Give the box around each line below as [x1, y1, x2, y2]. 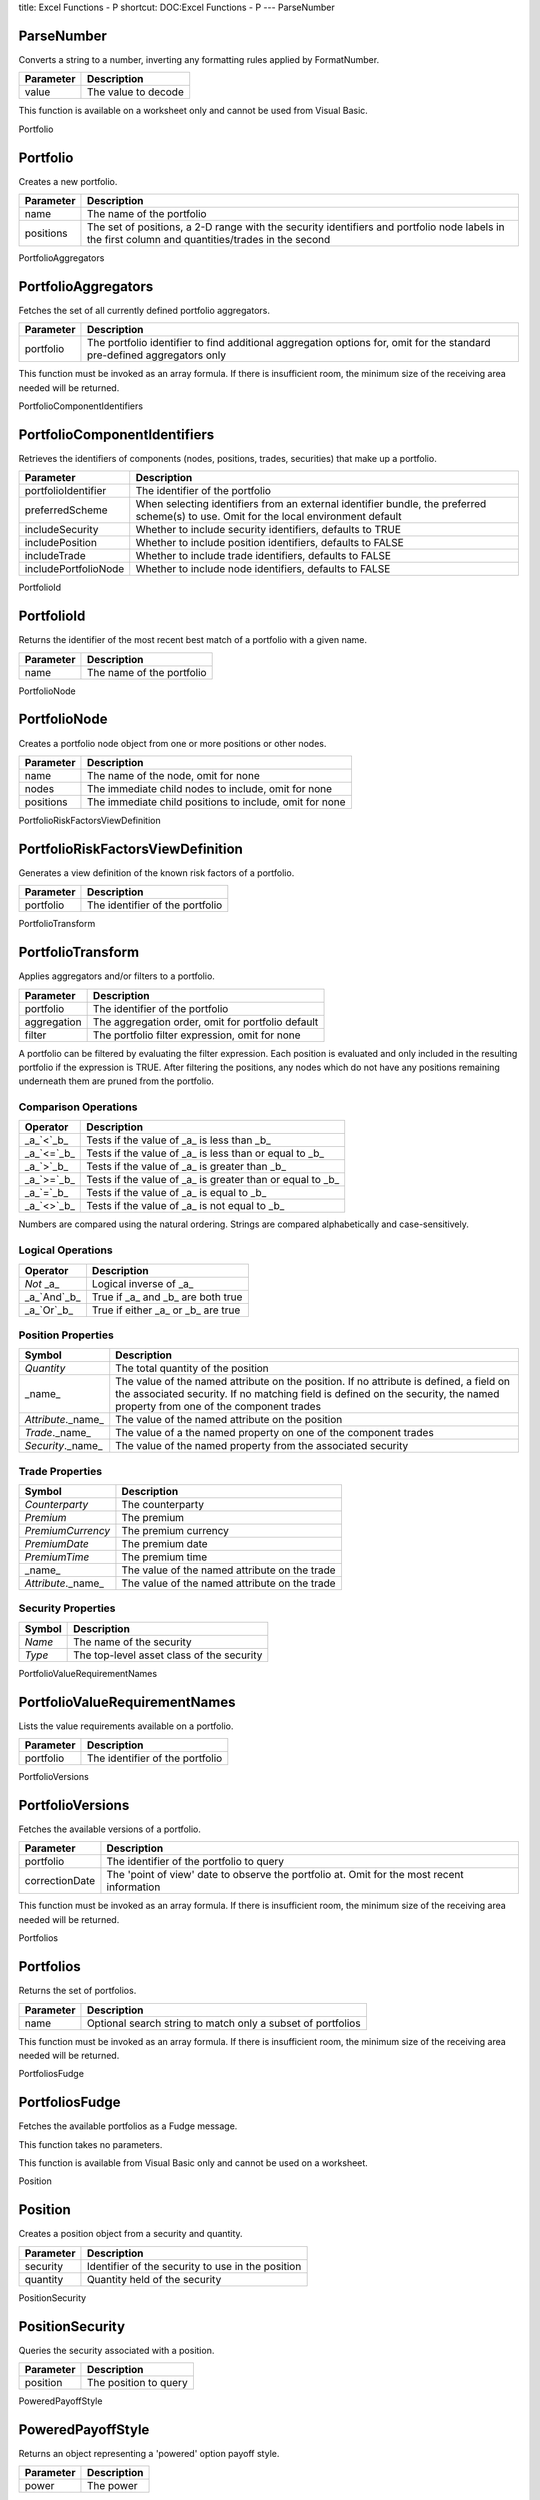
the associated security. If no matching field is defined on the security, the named [115, 1387, 500, 1401]
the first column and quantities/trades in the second [86, 232, 331, 246]
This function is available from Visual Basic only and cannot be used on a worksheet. [18, 2157, 369, 2169]
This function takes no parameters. [18, 2138, 163, 2150]
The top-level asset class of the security [73, 1648, 263, 1662]
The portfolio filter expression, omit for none [92, 1028, 301, 1042]
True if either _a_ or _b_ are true [91, 1303, 241, 1317]
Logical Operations [18, 1243, 114, 1257]
